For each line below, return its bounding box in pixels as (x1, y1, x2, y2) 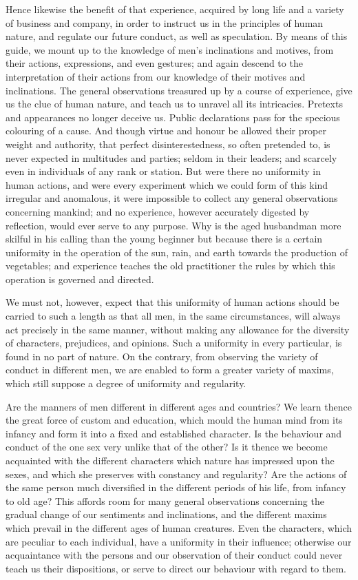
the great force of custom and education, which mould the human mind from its (6, 413, 343, 427)
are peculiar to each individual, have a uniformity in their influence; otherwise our (6, 534, 352, 548)
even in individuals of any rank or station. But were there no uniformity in (6, 164, 321, 178)
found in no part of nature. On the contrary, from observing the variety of (6, 349, 318, 363)
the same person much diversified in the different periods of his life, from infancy (6, 480, 346, 495)
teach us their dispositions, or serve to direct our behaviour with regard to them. (6, 561, 346, 575)
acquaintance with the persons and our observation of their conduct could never (6, 548, 343, 562)
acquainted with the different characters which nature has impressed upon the (6, 453, 335, 467)
